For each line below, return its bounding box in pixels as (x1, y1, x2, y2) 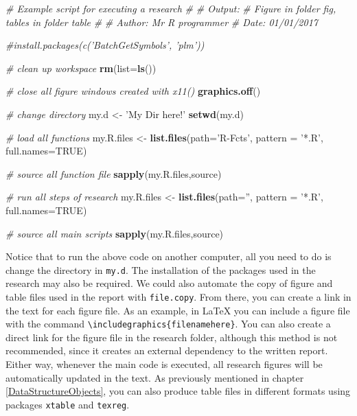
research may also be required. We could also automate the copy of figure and (5, 276, 333, 290)
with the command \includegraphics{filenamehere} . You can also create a (5, 316, 331, 331)
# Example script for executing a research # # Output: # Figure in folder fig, (5, 1, 336, 15)
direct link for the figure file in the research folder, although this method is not (5, 330, 338, 344)
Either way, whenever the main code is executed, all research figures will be (5, 357, 323, 371)
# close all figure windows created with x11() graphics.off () (5, 84, 261, 98)
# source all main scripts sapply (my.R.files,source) (5, 226, 224, 240)
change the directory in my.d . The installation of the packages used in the (5, 262, 316, 277)
